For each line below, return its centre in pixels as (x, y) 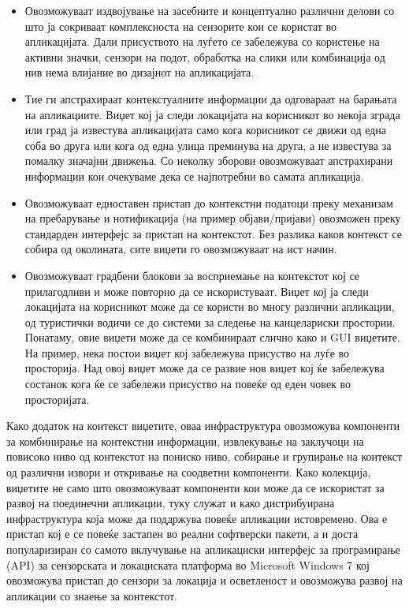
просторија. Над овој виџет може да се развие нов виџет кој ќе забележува (204, 368)
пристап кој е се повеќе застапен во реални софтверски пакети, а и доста (182, 534)
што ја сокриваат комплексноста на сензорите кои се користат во (181, 26)
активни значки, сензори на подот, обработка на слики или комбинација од (205, 56)
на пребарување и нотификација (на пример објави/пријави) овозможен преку (213, 218)
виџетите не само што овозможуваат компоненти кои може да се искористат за (195, 487)
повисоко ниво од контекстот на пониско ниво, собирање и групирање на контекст (204, 456)
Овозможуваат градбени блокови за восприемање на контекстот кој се (192, 275)
